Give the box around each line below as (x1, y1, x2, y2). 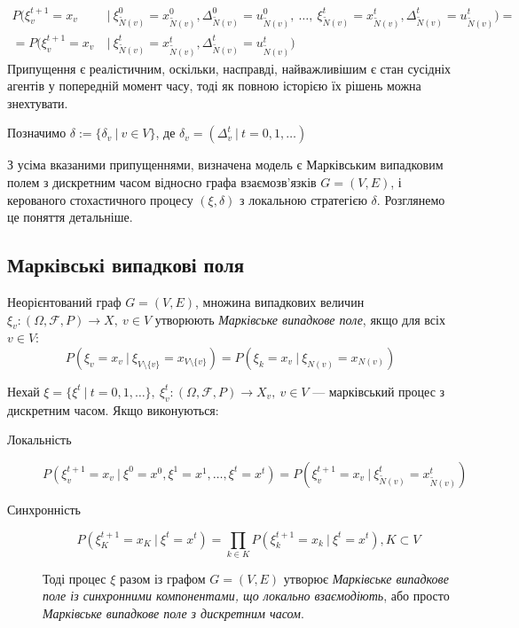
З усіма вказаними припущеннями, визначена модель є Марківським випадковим (7, 155, 444, 174)
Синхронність (7, 499, 81, 518)
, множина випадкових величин (195, 292, 365, 310)
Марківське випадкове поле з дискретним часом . (43, 604, 304, 623)
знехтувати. (7, 93, 68, 112)
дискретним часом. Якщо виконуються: (7, 400, 219, 419)
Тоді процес (43, 569, 106, 587)
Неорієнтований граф (7, 292, 122, 310)
